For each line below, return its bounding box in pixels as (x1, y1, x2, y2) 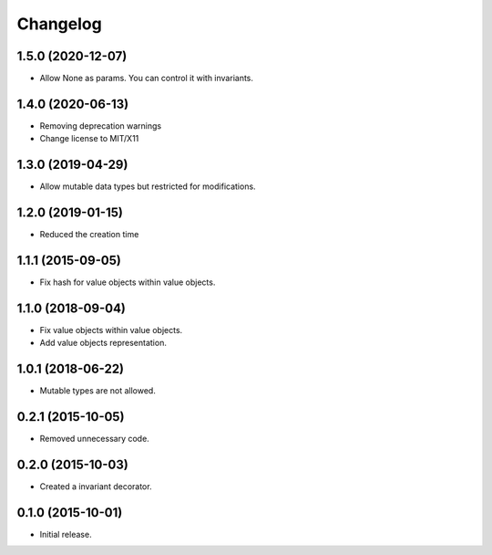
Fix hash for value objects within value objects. (39, 277, 216, 288)
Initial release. (39, 529, 92, 539)
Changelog (16, 14, 102, 34)
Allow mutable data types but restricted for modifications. (39, 181, 256, 192)
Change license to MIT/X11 (39, 133, 139, 144)
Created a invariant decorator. (39, 481, 152, 492)
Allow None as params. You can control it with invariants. (39, 73, 254, 84)
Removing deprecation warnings (39, 120, 162, 131)
